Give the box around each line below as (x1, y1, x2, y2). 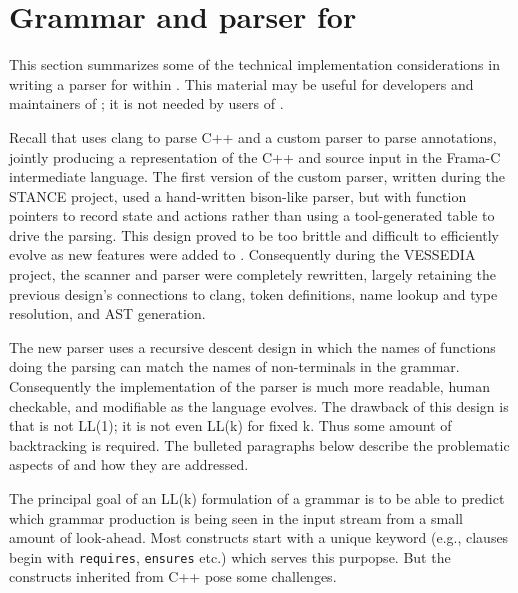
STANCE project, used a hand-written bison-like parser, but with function (9, 185, 467, 206)
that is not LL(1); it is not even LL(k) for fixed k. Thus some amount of (9, 415, 452, 436)
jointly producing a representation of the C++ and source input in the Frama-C (9, 146, 501, 167)
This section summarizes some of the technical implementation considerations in (9, 54, 500, 75)
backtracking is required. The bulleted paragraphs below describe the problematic (9, 434, 510, 455)
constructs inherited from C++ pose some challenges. (9, 566, 337, 587)
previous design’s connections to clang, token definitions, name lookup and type (9, 283, 498, 304)
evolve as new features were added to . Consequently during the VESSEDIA (9, 244, 476, 265)
